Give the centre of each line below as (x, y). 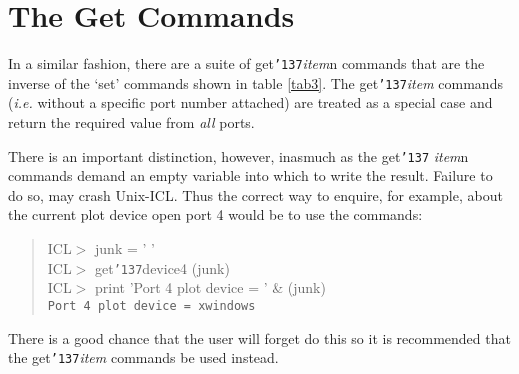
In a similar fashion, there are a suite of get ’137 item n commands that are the (246, 63)
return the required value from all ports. (131, 122)
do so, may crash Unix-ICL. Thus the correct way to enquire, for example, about (255, 194)
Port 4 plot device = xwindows (151, 305)
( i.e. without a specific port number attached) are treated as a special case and (250, 102)
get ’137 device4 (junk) (162, 267)
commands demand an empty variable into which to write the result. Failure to (250, 175)
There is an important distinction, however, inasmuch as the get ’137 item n (238, 155)
